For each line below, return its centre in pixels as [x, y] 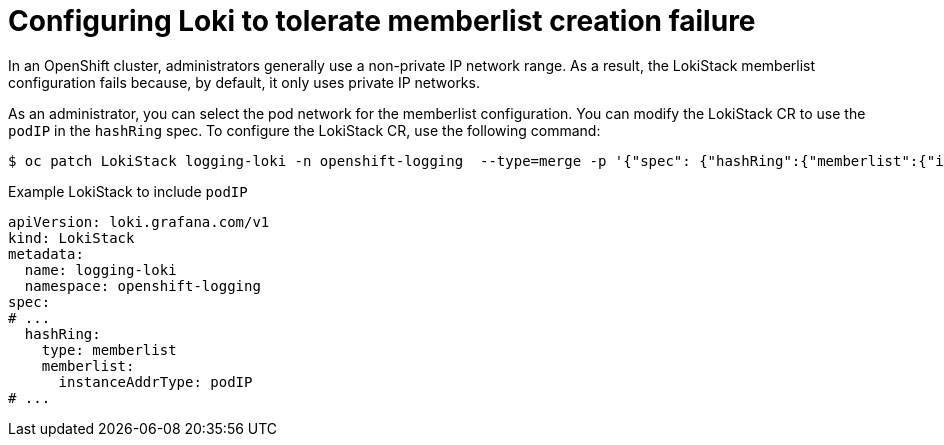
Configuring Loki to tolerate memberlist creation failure [382, 21]
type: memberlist [109, 349]
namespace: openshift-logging [142, 285]
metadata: [46, 253]
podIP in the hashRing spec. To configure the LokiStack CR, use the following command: [304, 130]
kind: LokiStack [71, 237]
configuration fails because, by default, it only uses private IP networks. [244, 82]
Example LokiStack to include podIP [128, 191]
